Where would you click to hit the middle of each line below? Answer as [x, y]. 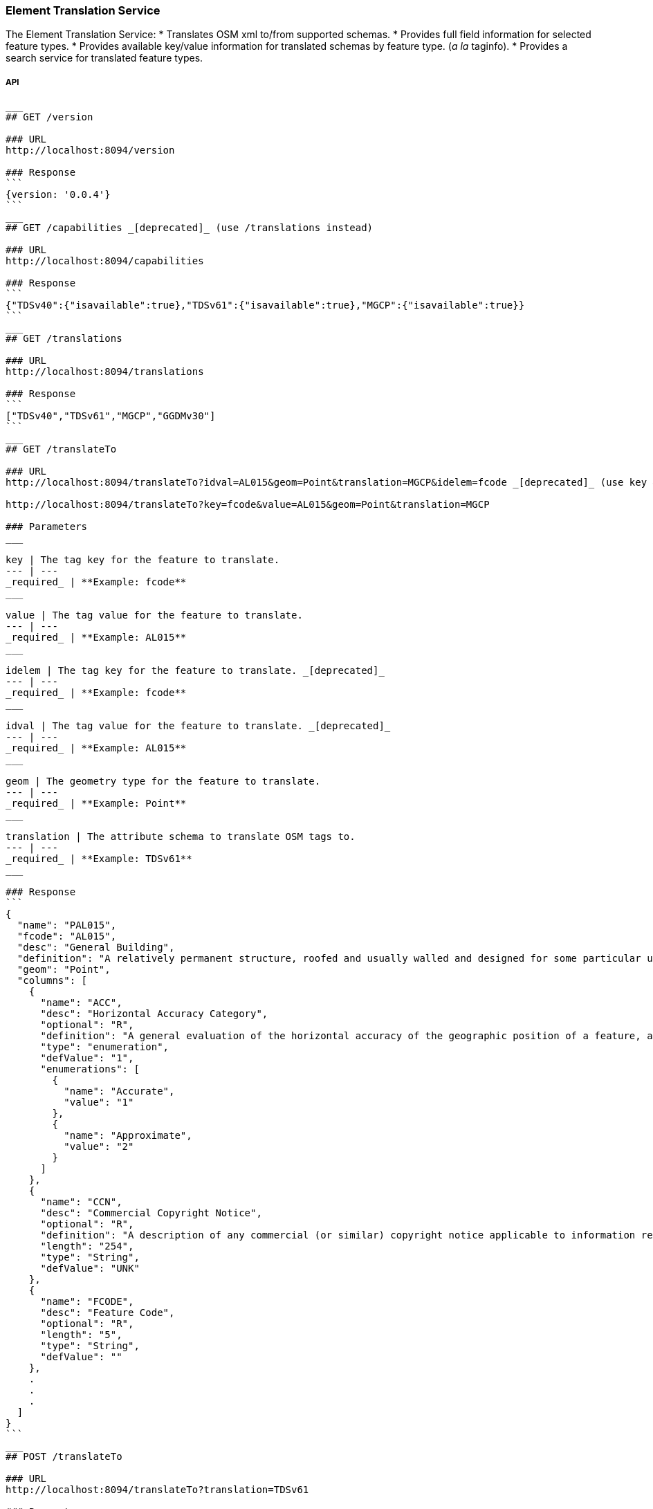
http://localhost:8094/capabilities [105, 261]
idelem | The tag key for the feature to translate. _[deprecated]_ [195, 671]
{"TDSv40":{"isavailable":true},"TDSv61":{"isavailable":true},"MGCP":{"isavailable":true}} [265, 305]
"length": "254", [87, 1246]
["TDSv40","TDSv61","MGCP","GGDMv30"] [111, 416]
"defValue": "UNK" [90, 1269]
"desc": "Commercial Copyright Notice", [151, 1213]
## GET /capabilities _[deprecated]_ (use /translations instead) [190, 228]
